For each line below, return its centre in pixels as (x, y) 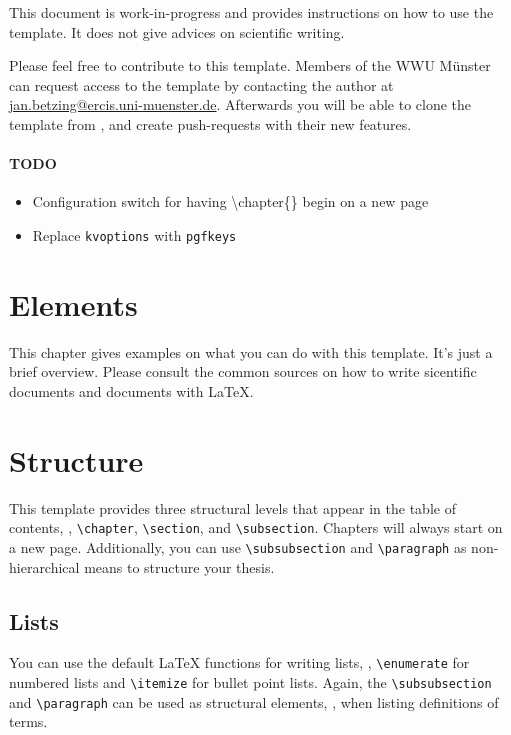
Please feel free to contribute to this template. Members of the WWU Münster (250, 65)
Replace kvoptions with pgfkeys (134, 234)
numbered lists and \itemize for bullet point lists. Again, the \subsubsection (250, 682)
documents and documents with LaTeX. (131, 390)
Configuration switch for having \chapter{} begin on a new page (230, 201)
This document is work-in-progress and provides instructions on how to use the (251, 12)
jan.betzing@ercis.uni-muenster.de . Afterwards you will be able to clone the (240, 104)
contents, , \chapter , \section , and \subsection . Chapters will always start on (256, 527)
